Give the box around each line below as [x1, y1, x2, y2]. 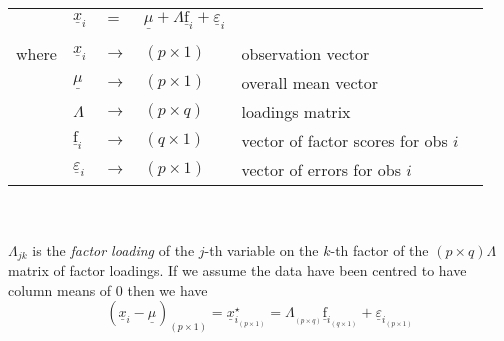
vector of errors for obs [241, 157, 402, 181]
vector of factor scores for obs [241, 128, 448, 152]
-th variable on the [204, 239, 319, 260]
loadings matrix [241, 99, 351, 123]
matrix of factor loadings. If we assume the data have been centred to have [8, 260, 467, 281]
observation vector [241, 41, 370, 65]
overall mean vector [241, 70, 379, 94]
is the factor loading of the [32, 239, 195, 260]
